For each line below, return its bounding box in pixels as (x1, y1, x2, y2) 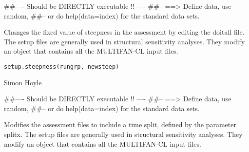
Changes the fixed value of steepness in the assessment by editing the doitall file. (4, 27, 245, 37)
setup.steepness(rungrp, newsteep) (4, 63, 119, 70)
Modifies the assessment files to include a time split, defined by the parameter (4, 119, 236, 130)
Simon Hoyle (4, 77, 42, 87)
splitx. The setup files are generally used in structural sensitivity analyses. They (4, 129, 243, 139)
